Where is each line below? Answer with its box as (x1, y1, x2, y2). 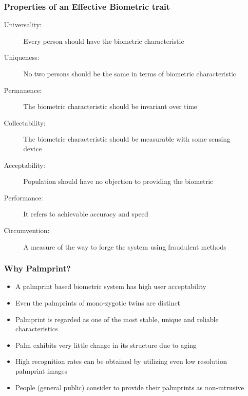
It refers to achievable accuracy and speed (23, 209, 149, 219)
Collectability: (4, 117, 46, 127)
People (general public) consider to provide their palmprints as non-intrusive (15, 382, 244, 392)
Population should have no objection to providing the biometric (23, 176, 213, 186)
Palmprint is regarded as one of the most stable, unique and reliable (15, 314, 219, 324)
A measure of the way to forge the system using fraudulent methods (23, 241, 227, 252)
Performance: (4, 192, 43, 202)
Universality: (4, 19, 42, 30)
